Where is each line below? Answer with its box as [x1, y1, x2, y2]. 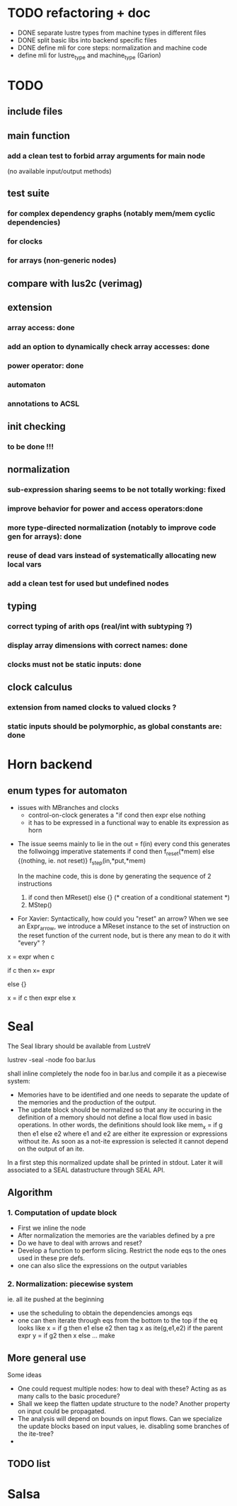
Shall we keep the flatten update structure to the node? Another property [17, 1400, 231, 1408]
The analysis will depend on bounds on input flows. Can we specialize [17, 1415, 223, 1423]
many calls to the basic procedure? [17, 1392, 120, 1401]
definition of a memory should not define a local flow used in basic [17, 1113, 212, 1122]
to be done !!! [7, 441, 54, 451]
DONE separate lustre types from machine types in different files [17, 28, 207, 37]
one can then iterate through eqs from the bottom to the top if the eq [17, 1316, 218, 1325]
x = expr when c [7, 952, 55, 961]
